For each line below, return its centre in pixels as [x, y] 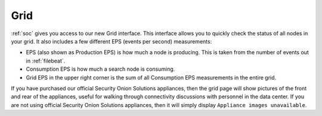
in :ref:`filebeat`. [46, 61]
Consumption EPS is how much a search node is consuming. [100, 69]
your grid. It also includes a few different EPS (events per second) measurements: [112, 41]
